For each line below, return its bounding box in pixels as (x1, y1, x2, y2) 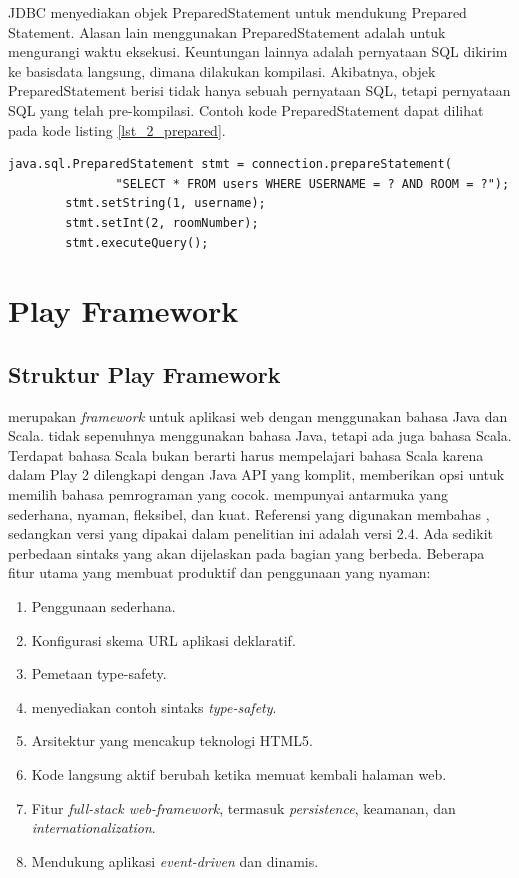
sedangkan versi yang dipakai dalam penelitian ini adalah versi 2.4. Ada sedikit (8, 523, 493, 544)
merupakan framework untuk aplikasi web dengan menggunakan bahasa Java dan (8, 405, 508, 426)
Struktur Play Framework (8, 358, 281, 389)
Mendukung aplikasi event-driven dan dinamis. (31, 850, 319, 871)
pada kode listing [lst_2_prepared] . (8, 119, 226, 140)
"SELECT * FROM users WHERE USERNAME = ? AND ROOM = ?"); (115, 176, 510, 191)
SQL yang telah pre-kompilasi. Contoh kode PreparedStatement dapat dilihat (8, 99, 484, 120)
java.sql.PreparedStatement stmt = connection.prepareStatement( (8, 157, 452, 172)
